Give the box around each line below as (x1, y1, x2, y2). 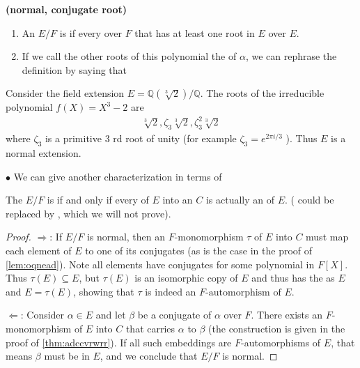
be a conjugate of (137, 307, 212, 322)
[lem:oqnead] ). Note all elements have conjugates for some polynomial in (6, 256, 315, 271)
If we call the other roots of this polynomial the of (22, 49, 237, 63)
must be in (44, 348, 90, 363)
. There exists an (251, 307, 322, 322)
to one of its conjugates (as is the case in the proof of (85, 243, 313, 258)
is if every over (59, 25, 122, 40)
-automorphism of (205, 287, 281, 298)
